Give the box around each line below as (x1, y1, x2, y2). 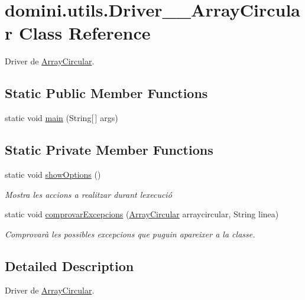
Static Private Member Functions (5, 141, 213, 159)
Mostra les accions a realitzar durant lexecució (5, 188, 172, 200)
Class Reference (18, 21, 151, 45)
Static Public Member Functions (5, 84, 208, 102)
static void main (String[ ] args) (5, 112, 118, 124)
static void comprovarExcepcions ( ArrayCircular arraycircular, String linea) (5, 208, 279, 220)
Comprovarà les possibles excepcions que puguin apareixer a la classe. (5, 227, 255, 240)
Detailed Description (5, 256, 134, 275)
